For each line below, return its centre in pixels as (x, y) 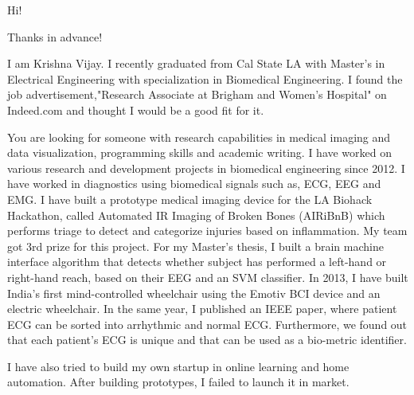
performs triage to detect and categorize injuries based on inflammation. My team (207, 231)
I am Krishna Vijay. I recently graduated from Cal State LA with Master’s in (196, 63)
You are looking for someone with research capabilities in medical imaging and (199, 137)
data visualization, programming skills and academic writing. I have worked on (200, 153)
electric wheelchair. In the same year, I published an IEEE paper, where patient (202, 309)
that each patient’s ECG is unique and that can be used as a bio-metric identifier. (207, 340)
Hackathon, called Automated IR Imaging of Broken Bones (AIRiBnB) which (196, 215)
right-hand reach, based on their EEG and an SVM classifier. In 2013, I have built (208, 277)
